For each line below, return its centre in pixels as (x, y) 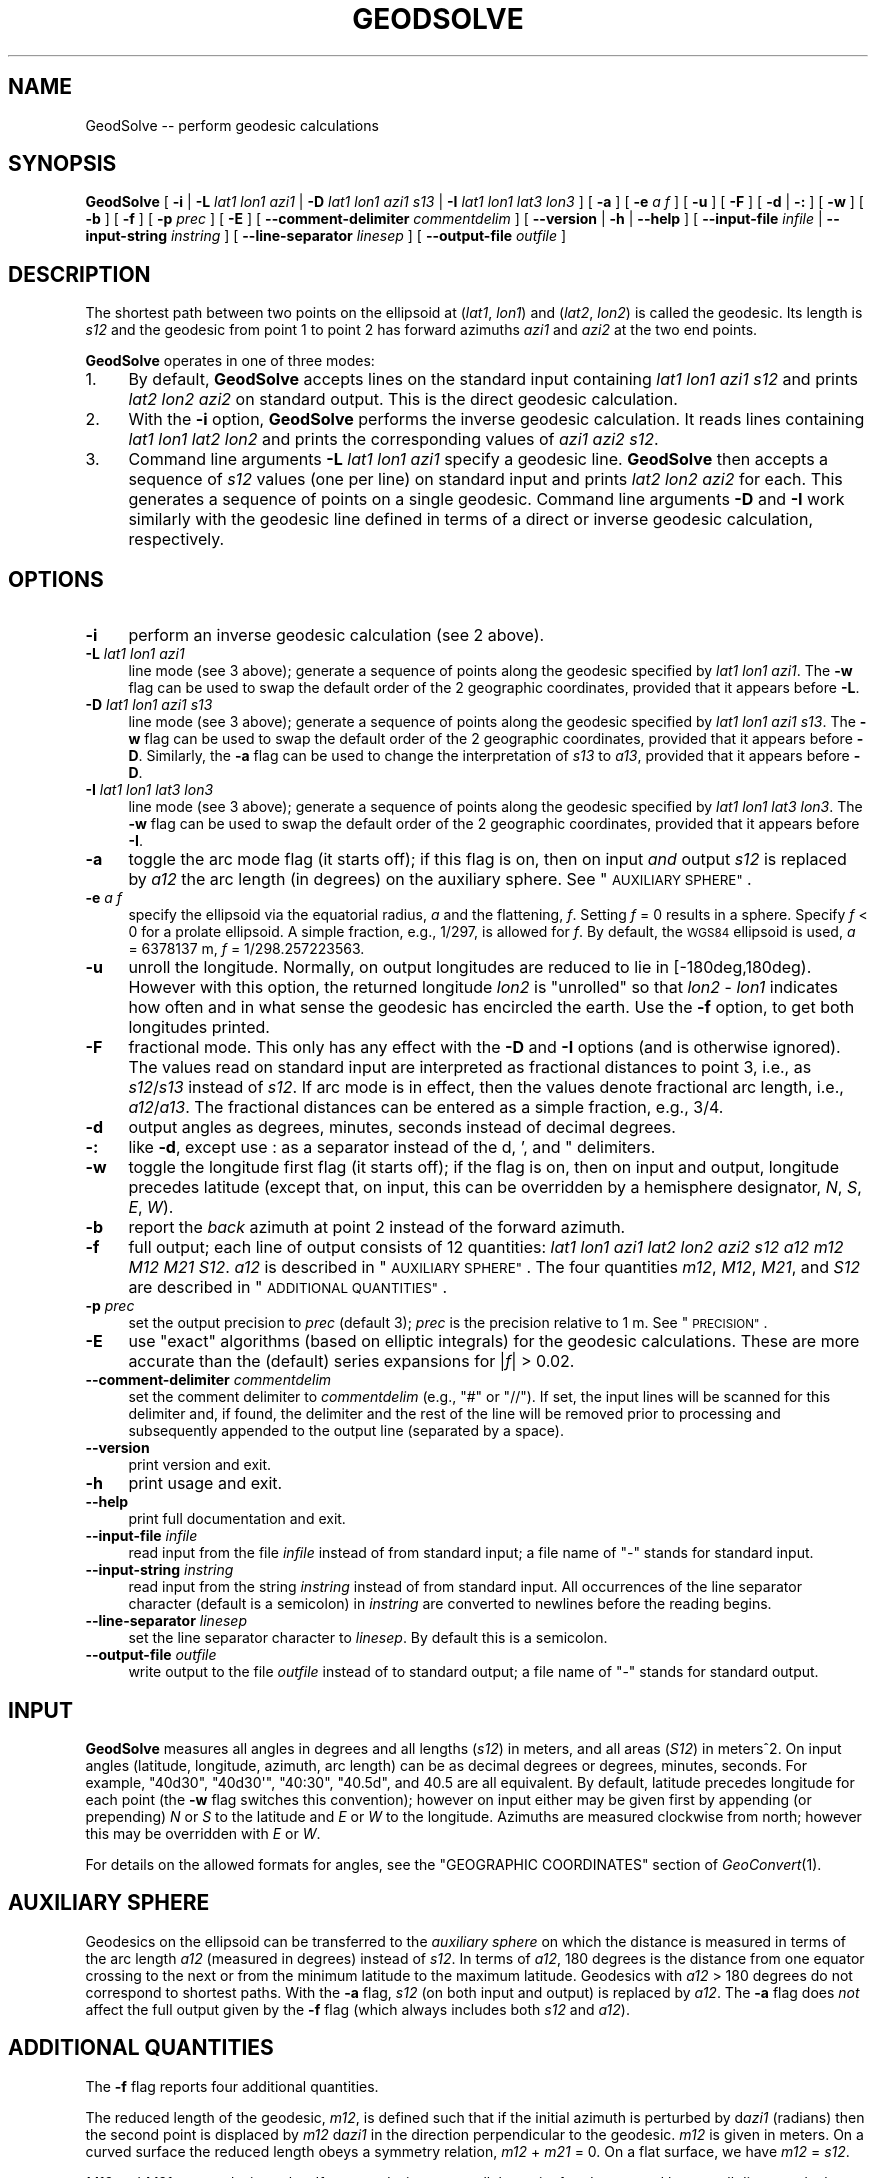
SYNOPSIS (62, 164)
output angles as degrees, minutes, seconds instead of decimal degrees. (402, 1127)
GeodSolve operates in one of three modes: (230, 361)
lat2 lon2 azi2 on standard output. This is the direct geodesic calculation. (403, 399)
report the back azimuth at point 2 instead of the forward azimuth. (377, 1227)
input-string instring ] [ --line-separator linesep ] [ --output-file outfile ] (326, 236)
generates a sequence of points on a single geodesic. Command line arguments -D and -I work (486, 499)
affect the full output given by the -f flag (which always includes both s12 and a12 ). (357, 2009)
